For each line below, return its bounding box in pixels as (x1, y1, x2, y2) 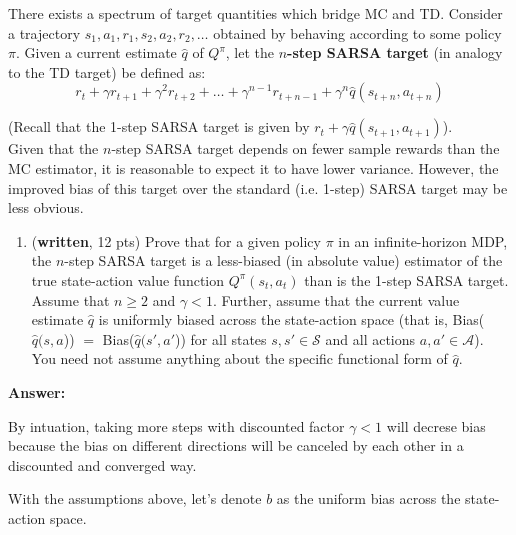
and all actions (325, 328, 416, 349)
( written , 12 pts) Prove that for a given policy (31, 230, 321, 251)
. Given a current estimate (15, 42, 177, 63)
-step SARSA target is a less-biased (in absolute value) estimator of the (64, 250, 503, 271)
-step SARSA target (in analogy (287, 42, 503, 63)
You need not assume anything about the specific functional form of (31, 348, 448, 369)
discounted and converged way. (8, 454, 197, 475)
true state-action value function (31, 269, 225, 290)
